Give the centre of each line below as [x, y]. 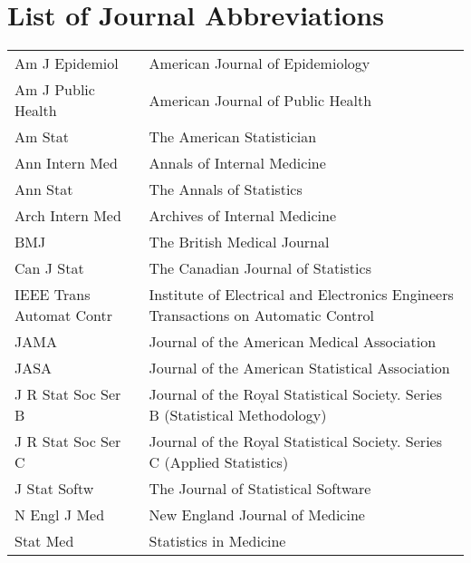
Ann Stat [44, 189]
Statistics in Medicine [217, 541]
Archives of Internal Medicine [242, 216]
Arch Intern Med [68, 216]
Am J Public [55, 90]
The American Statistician [233, 137]
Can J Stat [49, 268]
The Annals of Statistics [226, 189]
